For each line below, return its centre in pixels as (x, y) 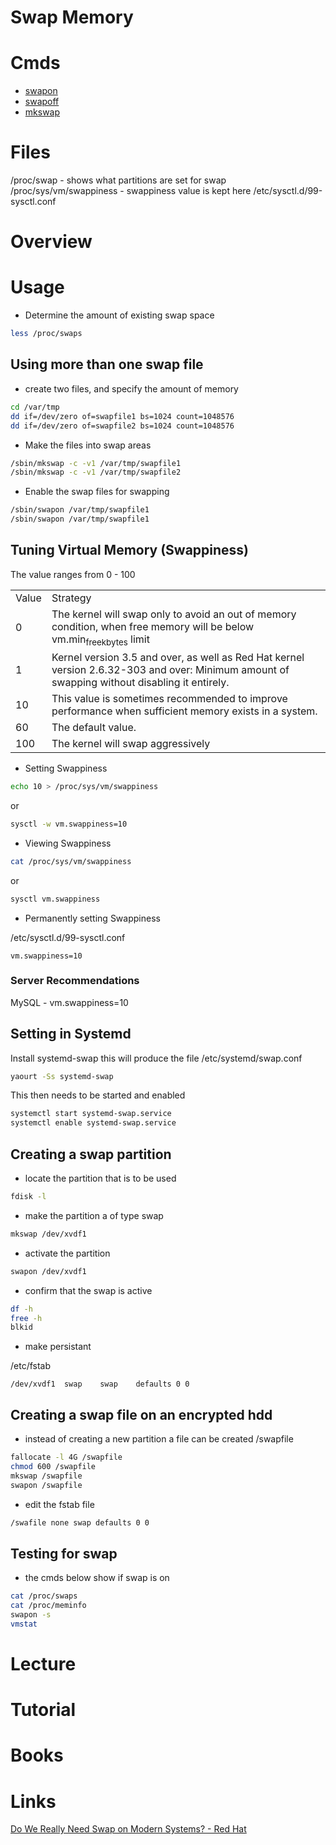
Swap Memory (72, 17)
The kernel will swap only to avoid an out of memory (174, 614)
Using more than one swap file (107, 364)
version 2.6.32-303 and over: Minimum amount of (170, 669)
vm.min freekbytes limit (100, 640)
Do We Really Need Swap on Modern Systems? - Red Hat (128, 1829)
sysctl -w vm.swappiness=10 (69, 824)
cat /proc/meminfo (48, 1606)
